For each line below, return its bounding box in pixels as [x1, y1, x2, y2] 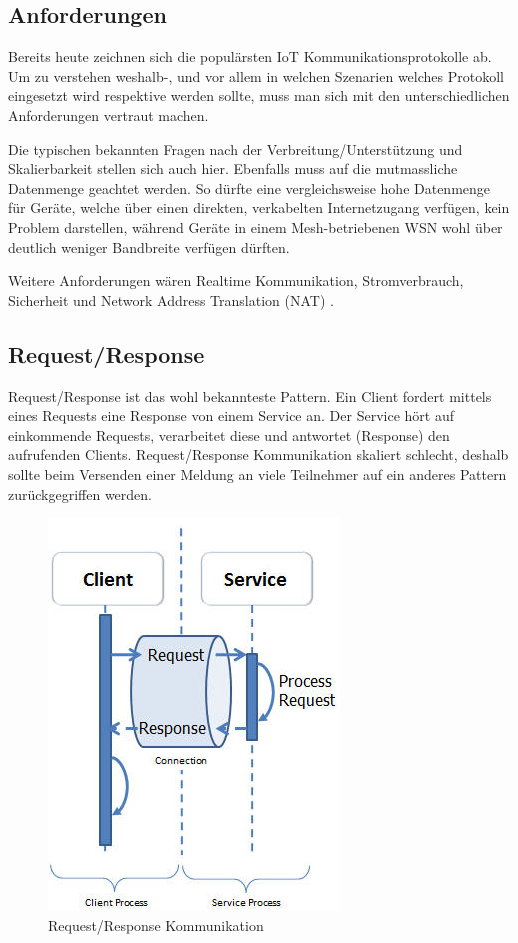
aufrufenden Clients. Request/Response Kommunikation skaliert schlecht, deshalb [8, 444, 509, 465]
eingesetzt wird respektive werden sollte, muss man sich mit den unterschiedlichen [8, 85, 510, 106]
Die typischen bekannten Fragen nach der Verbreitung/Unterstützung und [8, 138, 463, 159]
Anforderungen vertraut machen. [8, 104, 209, 125]
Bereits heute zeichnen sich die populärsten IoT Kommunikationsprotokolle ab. [8, 46, 492, 67]
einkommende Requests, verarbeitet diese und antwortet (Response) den [8, 424, 450, 445]
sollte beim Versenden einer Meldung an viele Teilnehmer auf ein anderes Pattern [8, 463, 507, 484]
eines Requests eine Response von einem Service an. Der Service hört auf [8, 405, 454, 426]
